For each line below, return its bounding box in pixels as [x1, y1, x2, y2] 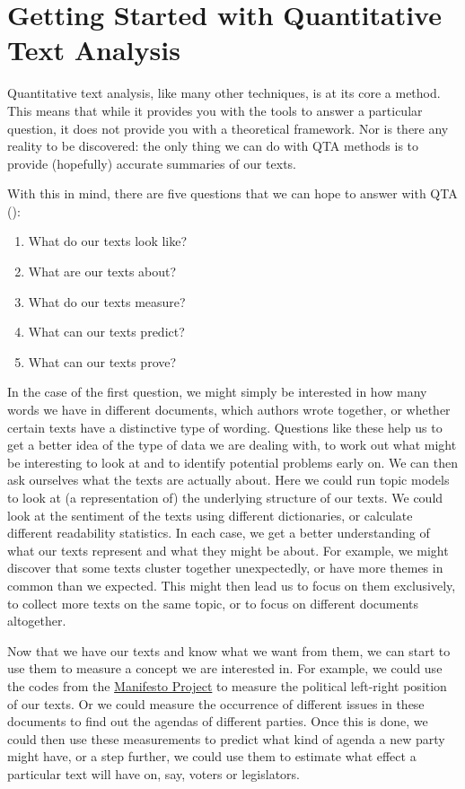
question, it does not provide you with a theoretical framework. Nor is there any [7, 118, 449, 137]
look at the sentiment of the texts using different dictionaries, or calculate [7, 505, 413, 524]
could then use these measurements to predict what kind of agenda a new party [7, 729, 445, 748]
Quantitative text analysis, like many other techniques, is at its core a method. [7, 83, 441, 102]
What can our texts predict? [28, 322, 185, 341]
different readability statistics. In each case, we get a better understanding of [7, 523, 430, 542]
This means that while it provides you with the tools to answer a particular [7, 101, 423, 119]
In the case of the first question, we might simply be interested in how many [7, 382, 427, 401]
